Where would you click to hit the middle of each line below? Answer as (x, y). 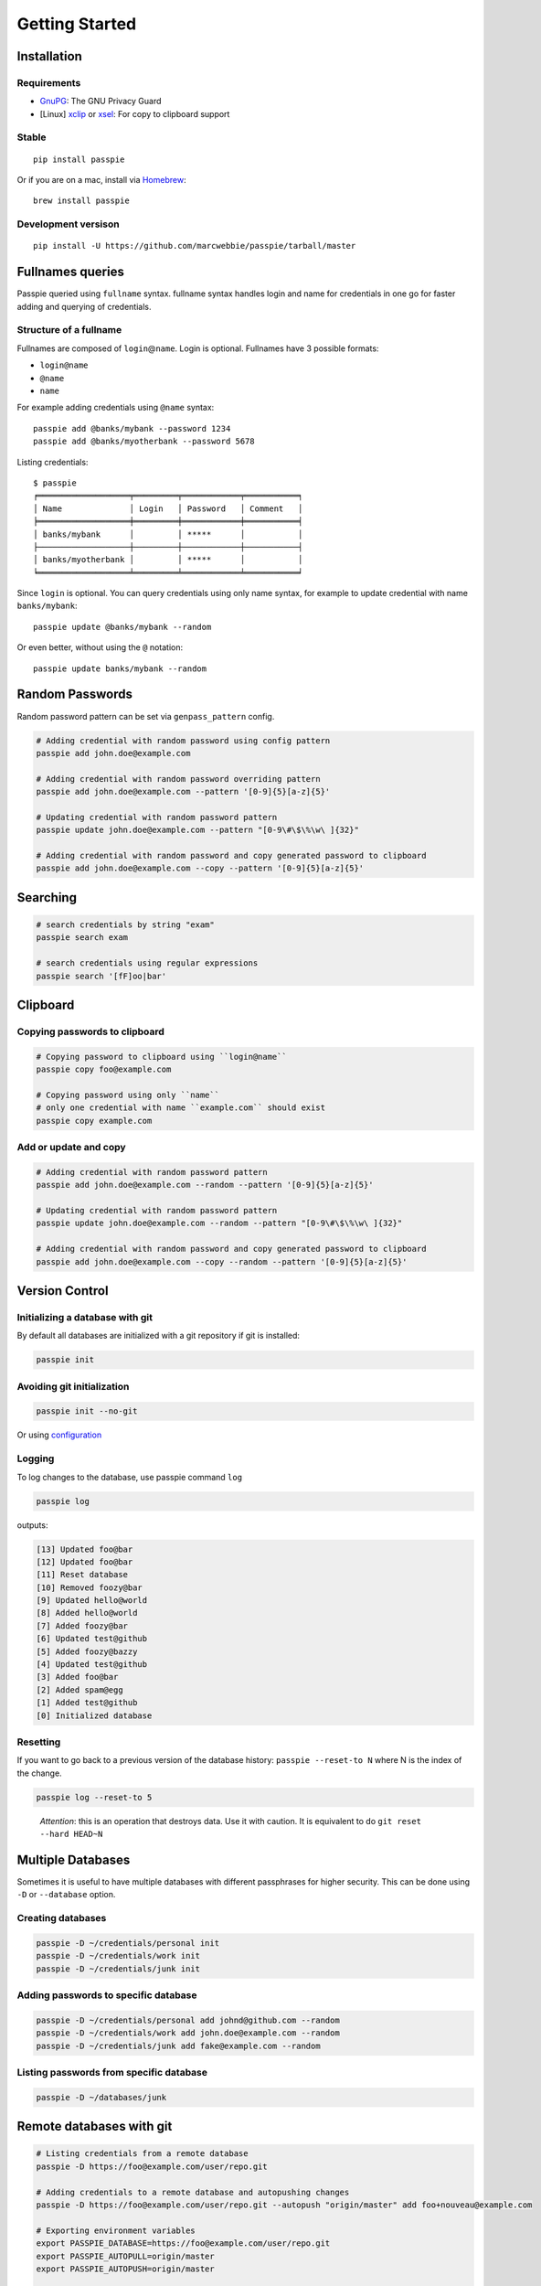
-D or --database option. (66, 1895)
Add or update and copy (72, 1148)
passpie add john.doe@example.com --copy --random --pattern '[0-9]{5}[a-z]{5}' (222, 1261)
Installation (49, 56)
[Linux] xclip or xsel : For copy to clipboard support (135, 113)
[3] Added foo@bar (77, 1677)
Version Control (63, 1291)
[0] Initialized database (94, 1715)
